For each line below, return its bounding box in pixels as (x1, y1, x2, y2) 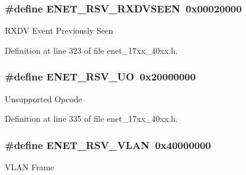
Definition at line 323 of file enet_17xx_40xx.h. (5, 44, 178, 56)
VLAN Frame (5, 161, 54, 173)
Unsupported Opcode (5, 92, 82, 105)
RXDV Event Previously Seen (5, 24, 114, 37)
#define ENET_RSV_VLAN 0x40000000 (5, 137, 211, 152)
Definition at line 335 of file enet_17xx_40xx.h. (5, 112, 178, 125)
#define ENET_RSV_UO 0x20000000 (5, 69, 196, 84)
